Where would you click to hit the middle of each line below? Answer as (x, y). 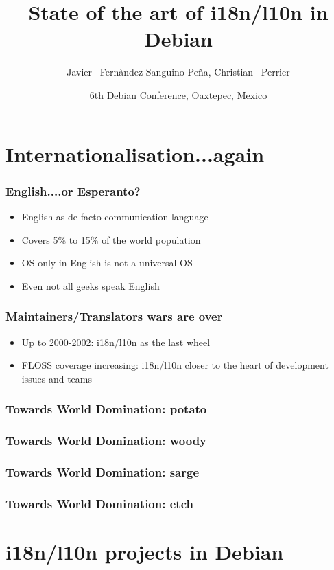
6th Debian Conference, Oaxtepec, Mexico (178, 94)
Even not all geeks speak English (91, 285)
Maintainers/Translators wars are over (114, 316)
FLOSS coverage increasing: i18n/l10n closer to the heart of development (175, 365)
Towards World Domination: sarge (103, 471)
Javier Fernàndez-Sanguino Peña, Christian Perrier (178, 72)
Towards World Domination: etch (99, 503)
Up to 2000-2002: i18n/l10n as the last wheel (116, 342)
